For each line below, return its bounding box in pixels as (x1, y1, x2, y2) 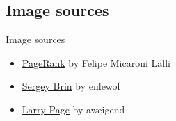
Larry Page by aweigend (22, 102, 125, 116)
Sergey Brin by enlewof (22, 79, 120, 93)
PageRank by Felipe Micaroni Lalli (22, 55, 170, 70)
